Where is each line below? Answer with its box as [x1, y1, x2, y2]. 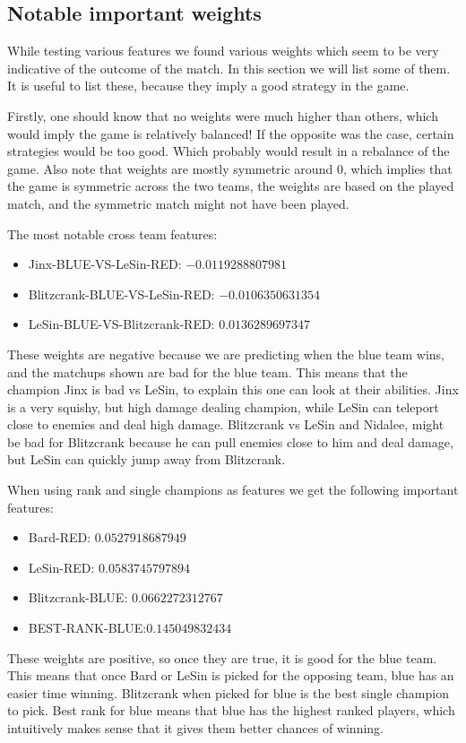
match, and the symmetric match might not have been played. [7, 194, 349, 212]
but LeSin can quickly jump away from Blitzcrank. [7, 450, 286, 469]
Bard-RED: [28, 528, 91, 547]
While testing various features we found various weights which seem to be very [7, 41, 439, 60]
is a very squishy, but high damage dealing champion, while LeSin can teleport [7, 397, 439, 416]
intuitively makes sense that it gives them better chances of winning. [7, 719, 384, 738]
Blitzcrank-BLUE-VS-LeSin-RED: [28, 284, 215, 303]
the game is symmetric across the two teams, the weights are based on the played [7, 177, 454, 195]
